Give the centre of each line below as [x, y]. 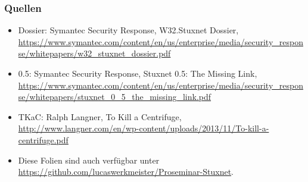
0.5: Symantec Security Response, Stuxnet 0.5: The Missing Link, [138, 73]
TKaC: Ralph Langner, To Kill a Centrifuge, [100, 116]
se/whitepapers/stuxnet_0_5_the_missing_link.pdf [115, 97]
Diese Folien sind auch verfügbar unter [89, 160]
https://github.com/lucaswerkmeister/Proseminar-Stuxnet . [126, 172]
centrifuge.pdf [43, 139]
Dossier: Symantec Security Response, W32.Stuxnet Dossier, [128, 30]
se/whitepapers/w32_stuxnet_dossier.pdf [94, 53]
